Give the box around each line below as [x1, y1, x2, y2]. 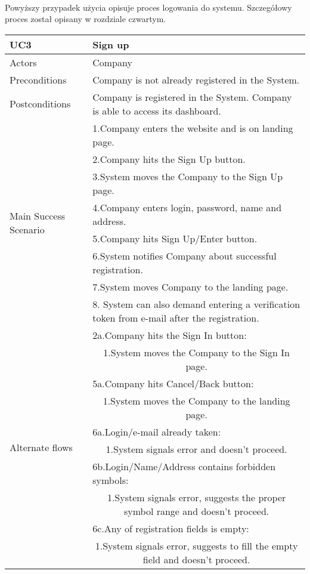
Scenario [10, 223, 45, 237]
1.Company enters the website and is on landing [92, 121, 293, 135]
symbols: [92, 473, 129, 487]
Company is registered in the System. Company [92, 90, 292, 104]
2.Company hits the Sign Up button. [92, 152, 246, 166]
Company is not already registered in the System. [92, 72, 300, 87]
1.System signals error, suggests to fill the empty [95, 538, 298, 553]
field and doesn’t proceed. [142, 552, 250, 566]
